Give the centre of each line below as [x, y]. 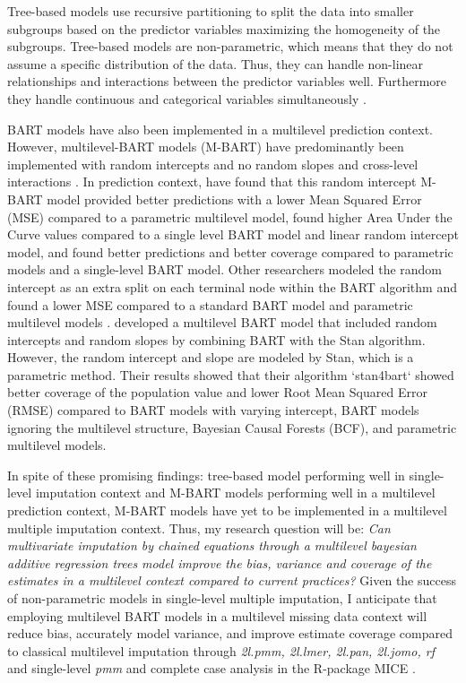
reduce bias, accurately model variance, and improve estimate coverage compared [230, 633]
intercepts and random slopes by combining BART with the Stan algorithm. [216, 339]
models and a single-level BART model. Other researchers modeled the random [225, 269]
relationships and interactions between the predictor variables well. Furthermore [227, 81]
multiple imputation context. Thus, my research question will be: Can [199, 527]
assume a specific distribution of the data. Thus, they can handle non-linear [216, 63]
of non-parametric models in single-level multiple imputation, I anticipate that [222, 598]
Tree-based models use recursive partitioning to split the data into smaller [211, 11]
